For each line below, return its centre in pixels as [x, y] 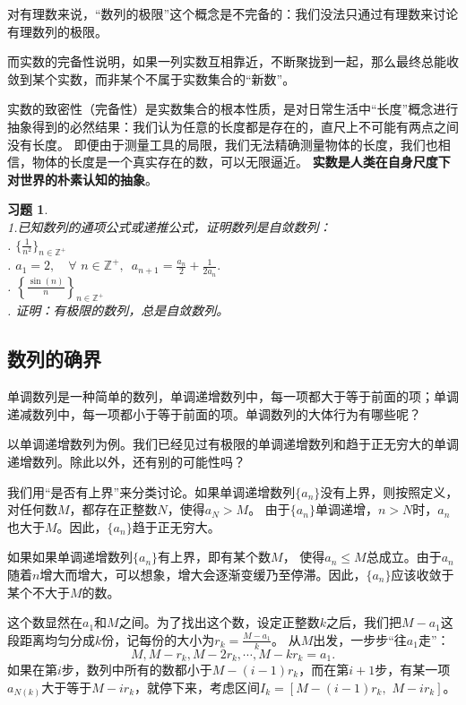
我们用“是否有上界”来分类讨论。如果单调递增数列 [151, 491]
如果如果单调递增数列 [70, 557]
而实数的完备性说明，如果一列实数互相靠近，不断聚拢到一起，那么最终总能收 [233, 61]
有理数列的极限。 [57, 31]
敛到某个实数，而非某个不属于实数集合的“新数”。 [151, 78]
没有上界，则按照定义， [389, 491]
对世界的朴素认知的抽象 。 [82, 179]
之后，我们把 [363, 622]
